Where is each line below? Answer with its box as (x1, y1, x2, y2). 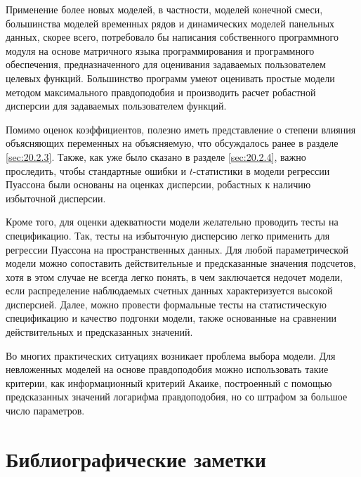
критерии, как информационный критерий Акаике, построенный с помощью (6, 375, 332, 390)
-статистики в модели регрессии (192, 163, 330, 178)
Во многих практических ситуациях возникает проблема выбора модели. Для (6, 348, 336, 362)
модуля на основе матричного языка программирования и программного (6, 43, 315, 58)
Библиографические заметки (6, 444, 266, 473)
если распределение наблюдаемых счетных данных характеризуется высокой (6, 283, 333, 298)
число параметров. (6, 403, 85, 418)
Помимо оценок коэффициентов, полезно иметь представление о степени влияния (6, 122, 356, 136)
